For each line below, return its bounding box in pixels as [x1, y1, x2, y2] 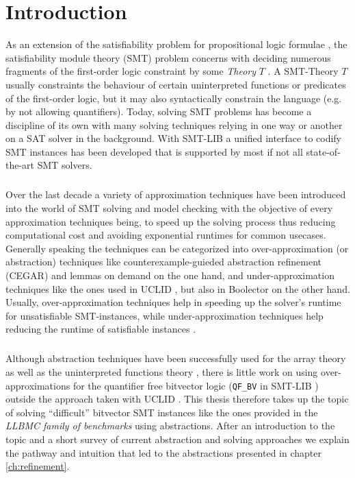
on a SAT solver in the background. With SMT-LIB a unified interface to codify [5, 131, 342, 145]
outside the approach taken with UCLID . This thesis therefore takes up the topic [5, 392, 349, 406]
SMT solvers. [37, 158, 92, 172]
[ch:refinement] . [5, 459, 70, 473]
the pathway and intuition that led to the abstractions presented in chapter [5, 445, 321, 459]
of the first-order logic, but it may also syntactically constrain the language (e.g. [5, 91, 342, 105]
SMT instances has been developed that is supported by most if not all [5, 144, 303, 158]
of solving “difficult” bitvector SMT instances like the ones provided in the [5, 405, 318, 419]
